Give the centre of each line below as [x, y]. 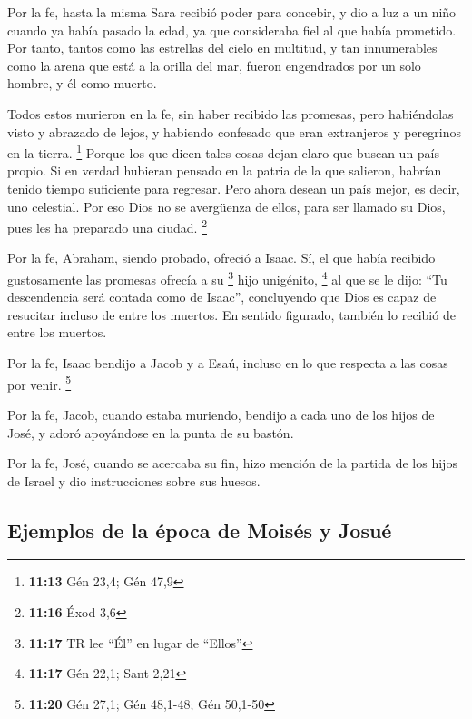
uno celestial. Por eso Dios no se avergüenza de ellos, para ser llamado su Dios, [226, 206]
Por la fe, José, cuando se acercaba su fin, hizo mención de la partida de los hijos [232, 463]
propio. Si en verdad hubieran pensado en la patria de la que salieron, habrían [225, 170]
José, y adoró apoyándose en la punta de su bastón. [151, 432]
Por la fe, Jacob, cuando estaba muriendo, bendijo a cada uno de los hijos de [221, 414]
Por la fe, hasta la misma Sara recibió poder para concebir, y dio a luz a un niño [232, 12]
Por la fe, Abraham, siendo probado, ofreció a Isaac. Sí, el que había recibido [221, 258]
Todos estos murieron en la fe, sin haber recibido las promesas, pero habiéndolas [231, 113]
